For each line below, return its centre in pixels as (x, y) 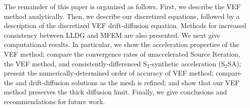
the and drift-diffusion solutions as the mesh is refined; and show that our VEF (122, 82)
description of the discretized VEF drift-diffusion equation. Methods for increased (125, 25)
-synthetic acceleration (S (187, 63)
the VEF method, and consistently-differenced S (75, 63)
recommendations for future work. (54, 101)
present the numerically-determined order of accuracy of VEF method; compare (123, 73)
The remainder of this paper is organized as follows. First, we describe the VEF (122, 6)
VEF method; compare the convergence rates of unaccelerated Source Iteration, (122, 54)
